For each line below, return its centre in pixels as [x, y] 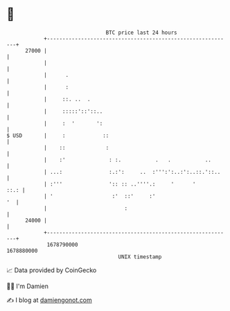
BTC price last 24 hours [141, 33]
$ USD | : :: [58, 135]
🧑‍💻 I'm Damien [28, 286]
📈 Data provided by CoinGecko [52, 270]
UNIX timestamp [140, 257]
